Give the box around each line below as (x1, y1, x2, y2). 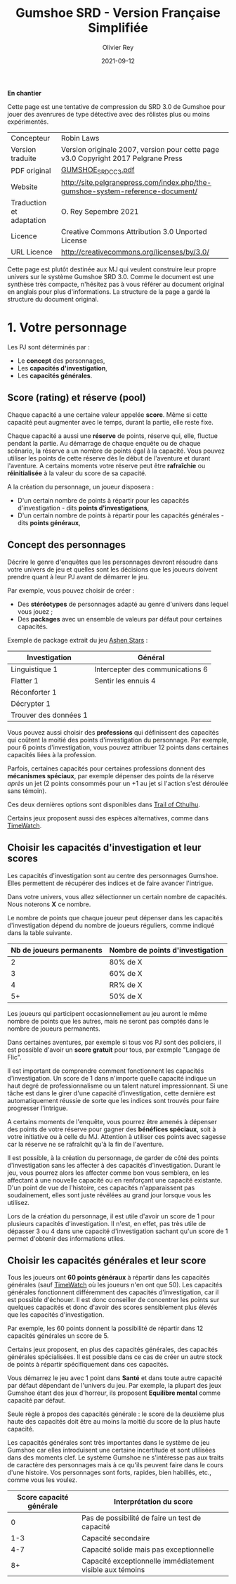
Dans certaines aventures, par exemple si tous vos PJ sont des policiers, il (7, 1038, 221, 1046)
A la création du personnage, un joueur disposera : (7, 482, 155, 491)
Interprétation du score (113, 1497, 193, 1507)
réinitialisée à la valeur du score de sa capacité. (7, 469, 147, 477)
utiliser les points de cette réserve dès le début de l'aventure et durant (7, 453, 211, 462)
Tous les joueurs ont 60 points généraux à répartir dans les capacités (7, 1273, 210, 1282)
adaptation (11, 216, 47, 226)
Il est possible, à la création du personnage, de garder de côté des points (7, 1153, 219, 1161)
